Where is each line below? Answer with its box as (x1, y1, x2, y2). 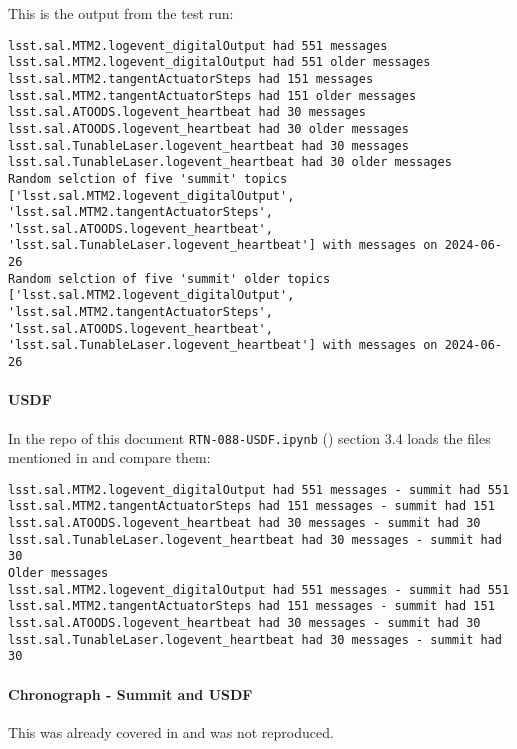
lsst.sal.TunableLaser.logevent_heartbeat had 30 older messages (8, 155, 452, 170)
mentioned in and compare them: (8, 447, 211, 468)
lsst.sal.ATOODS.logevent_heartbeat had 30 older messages (8, 121, 409, 136)
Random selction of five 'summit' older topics (8, 271, 331, 286)
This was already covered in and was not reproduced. (8, 721, 334, 742)
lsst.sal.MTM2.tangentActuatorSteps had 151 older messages (8, 88, 417, 103)
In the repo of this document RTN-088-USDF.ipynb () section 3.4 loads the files (8, 427, 491, 448)
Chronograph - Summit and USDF (8, 683, 253, 704)
